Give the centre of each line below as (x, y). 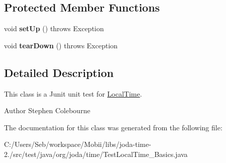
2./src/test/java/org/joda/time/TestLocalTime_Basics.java (96, 154)
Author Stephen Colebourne (47, 110)
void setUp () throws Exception (54, 28)
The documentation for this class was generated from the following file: (113, 127)
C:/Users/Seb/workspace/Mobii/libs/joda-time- (78, 144)
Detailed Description (59, 72)
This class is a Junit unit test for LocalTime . (73, 93)
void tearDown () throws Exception (61, 45)
